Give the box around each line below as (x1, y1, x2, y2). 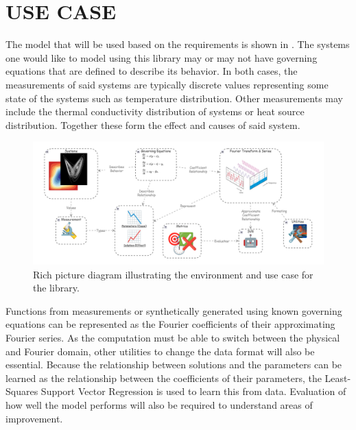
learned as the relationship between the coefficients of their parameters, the (5, 370, 322, 385)
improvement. (5, 411, 63, 425)
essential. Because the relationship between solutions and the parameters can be (5, 357, 342, 372)
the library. (33, 280, 80, 295)
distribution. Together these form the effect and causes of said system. (5, 117, 300, 132)
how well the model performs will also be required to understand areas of (5, 397, 313, 411)
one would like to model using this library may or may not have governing (5, 50, 318, 64)
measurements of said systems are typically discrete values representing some (5, 77, 329, 91)
